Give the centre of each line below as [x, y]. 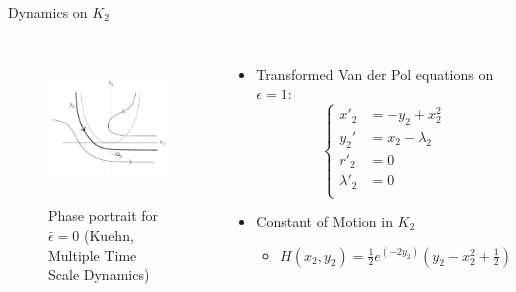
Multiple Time [92, 254]
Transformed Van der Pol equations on [375, 73]
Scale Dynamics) [99, 274]
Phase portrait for [103, 215]
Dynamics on [48, 12]
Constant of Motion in [324, 221]
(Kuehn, [109, 234]
